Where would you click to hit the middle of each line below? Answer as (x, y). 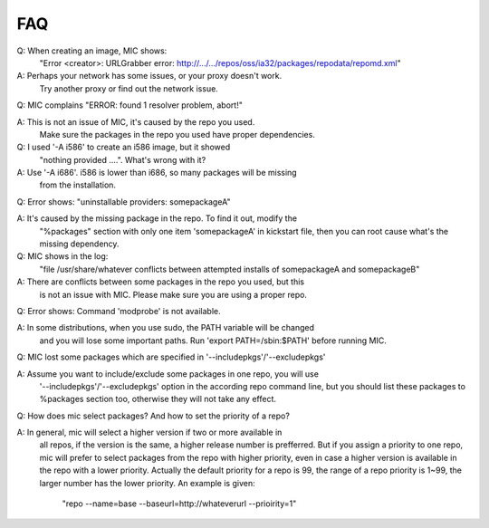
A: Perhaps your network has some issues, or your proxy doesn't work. (149, 76)
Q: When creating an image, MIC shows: (92, 51)
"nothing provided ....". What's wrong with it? (123, 159)
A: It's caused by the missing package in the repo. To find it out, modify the (157, 218)
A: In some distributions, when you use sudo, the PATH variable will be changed (166, 328)
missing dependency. (79, 244)
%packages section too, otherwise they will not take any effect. (158, 399)
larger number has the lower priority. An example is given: (147, 483)
